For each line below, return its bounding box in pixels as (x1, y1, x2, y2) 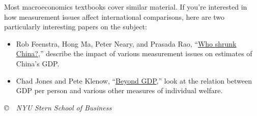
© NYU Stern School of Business (4, 102, 112, 112)
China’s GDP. (16, 58, 60, 68)
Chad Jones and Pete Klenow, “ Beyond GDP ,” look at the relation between (16, 75, 252, 86)
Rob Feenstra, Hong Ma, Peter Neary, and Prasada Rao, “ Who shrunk (16, 38, 237, 49)
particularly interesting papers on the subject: (4, 21, 147, 32)
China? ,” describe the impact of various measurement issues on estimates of (16, 48, 252, 59)
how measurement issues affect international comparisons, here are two (4, 11, 225, 22)
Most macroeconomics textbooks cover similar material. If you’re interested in (4, 2, 247, 12)
